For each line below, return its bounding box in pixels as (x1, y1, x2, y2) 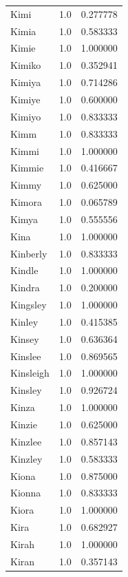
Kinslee (10, 348, 41, 363)
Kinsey (10, 331, 39, 346)
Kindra (10, 280, 40, 295)
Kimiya (10, 75, 41, 90)
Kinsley (10, 383, 42, 397)
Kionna (10, 485, 41, 500)
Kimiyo (10, 109, 41, 123)
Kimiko (10, 58, 41, 72)
